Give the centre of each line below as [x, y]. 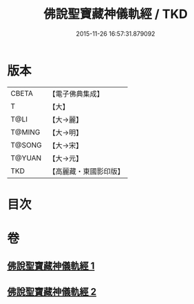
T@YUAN [26, 158]
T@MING [25, 132]
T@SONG [26, 145]
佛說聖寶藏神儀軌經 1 [51, 266]
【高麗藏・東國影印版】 [87, 171]
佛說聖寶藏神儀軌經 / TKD [116, 14]
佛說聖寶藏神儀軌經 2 [52, 291]
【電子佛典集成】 [76, 94]
